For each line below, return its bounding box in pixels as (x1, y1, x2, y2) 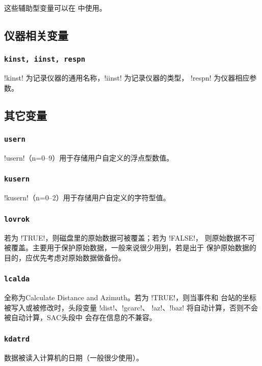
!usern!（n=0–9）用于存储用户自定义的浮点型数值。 (4, 152, 174, 163)
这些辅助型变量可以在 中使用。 (4, 3, 107, 13)
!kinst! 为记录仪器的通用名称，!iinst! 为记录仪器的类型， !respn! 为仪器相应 (4, 72, 250, 83)
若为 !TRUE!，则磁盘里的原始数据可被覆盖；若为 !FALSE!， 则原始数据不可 (4, 232, 255, 243)
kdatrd (4, 334, 30, 343)
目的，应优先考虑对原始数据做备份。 (4, 252, 125, 263)
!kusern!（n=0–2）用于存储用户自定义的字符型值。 (4, 192, 170, 203)
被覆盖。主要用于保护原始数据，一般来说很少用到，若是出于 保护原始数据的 (4, 242, 256, 253)
